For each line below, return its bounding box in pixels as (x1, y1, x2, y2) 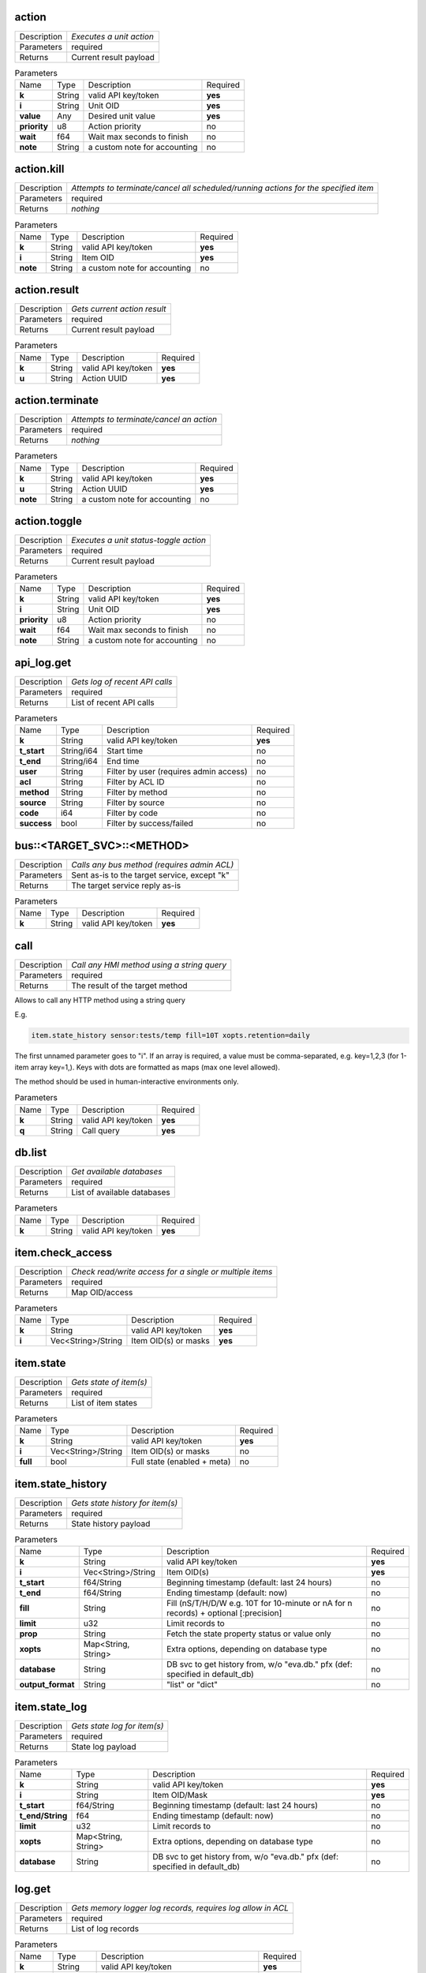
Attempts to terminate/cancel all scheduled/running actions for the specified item (71, 182, 374, 193)
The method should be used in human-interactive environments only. (14, 1076, 239, 1086)
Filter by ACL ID (106, 777, 165, 788)
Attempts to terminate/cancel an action (71, 414, 217, 425)
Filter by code (106, 807, 158, 818)
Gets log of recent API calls (71, 676, 173, 687)
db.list (14, 1146, 47, 1159)
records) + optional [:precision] (166, 1608, 282, 1619)
